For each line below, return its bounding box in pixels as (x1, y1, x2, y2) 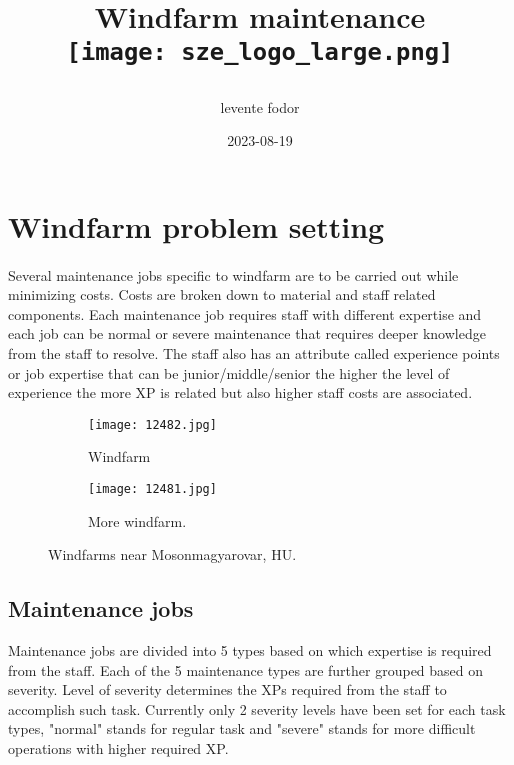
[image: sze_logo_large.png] (66, 38, 454, 67)
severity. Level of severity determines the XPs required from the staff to (8, 679, 447, 700)
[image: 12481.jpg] (88, 482, 217, 497)
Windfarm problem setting (8, 205, 385, 246)
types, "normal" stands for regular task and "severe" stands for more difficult (8, 718, 476, 739)
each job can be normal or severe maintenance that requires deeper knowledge (8, 323, 486, 344)
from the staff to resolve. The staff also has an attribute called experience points (8, 343, 500, 364)
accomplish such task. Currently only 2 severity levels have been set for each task (8, 698, 506, 719)
